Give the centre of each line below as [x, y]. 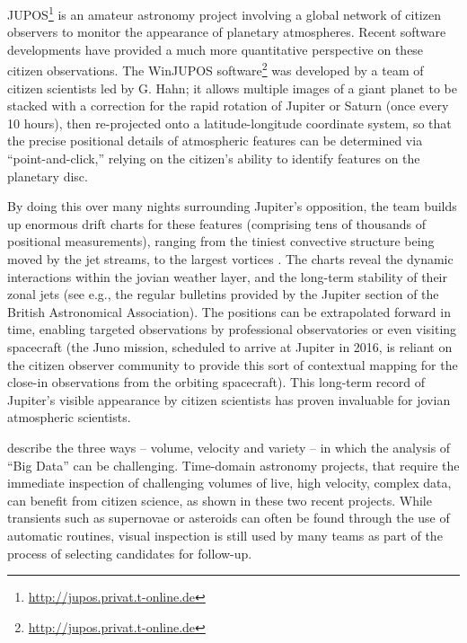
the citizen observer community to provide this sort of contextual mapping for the [233, 364]
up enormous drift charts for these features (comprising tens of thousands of [216, 223]
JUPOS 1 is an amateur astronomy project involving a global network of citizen [224, 13]
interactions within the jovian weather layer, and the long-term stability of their [227, 276]
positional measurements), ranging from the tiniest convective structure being [221, 241]
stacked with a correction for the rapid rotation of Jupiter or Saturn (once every [228, 106]
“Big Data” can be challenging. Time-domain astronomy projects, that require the [233, 465]
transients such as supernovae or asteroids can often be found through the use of [229, 518]
